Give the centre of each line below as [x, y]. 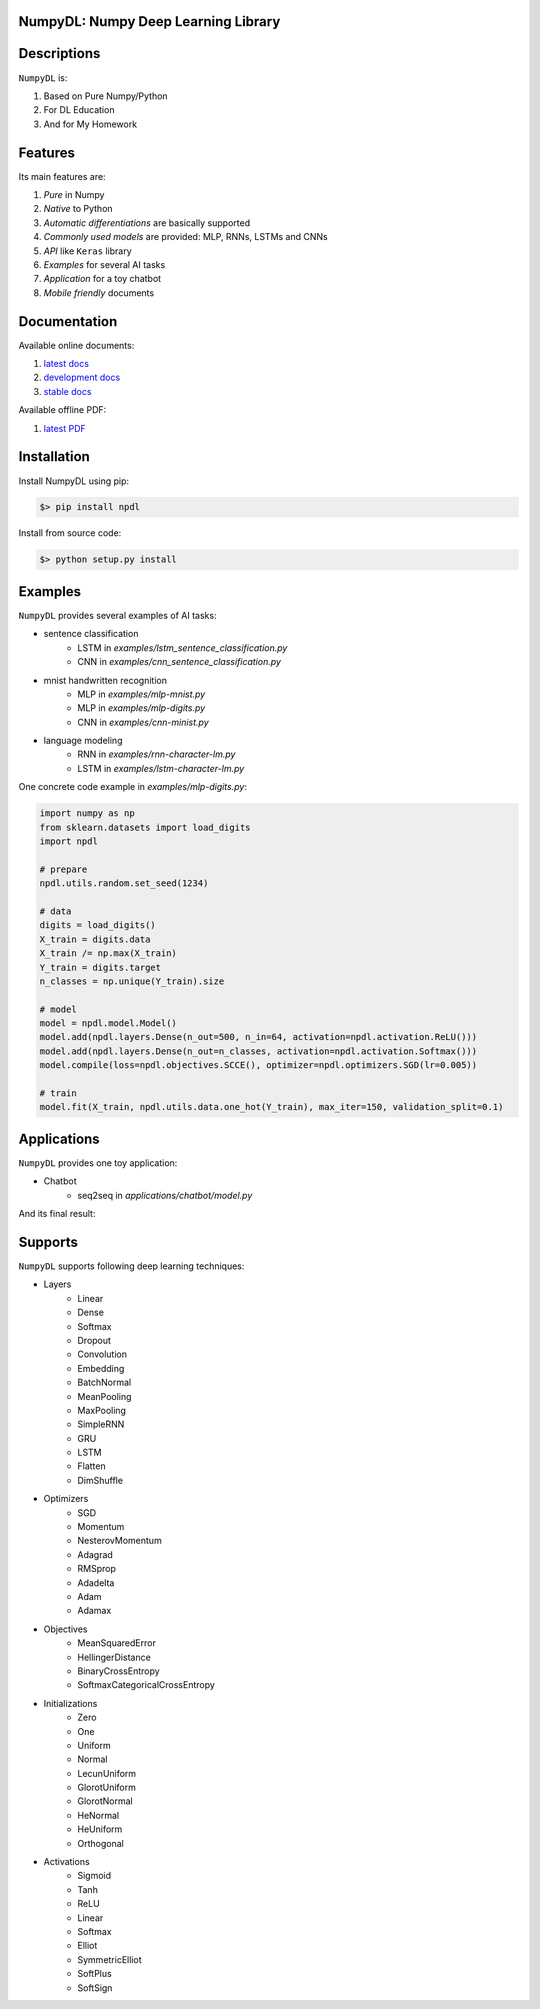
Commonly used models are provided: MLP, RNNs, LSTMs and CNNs [186, 237]
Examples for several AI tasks [104, 264]
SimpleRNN [101, 1424]
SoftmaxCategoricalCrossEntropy [146, 1685]
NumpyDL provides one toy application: [98, 1162]
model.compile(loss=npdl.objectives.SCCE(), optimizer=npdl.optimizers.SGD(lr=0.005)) [258, 1065]
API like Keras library [87, 251]
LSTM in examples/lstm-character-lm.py [161, 768]
